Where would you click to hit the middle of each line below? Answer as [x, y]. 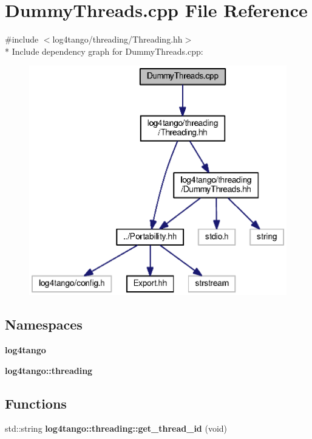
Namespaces [44, 324]
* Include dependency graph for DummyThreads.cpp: [104, 51]
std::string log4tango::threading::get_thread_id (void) [116, 428]
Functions [36, 403]
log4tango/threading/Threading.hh [117, 39]
